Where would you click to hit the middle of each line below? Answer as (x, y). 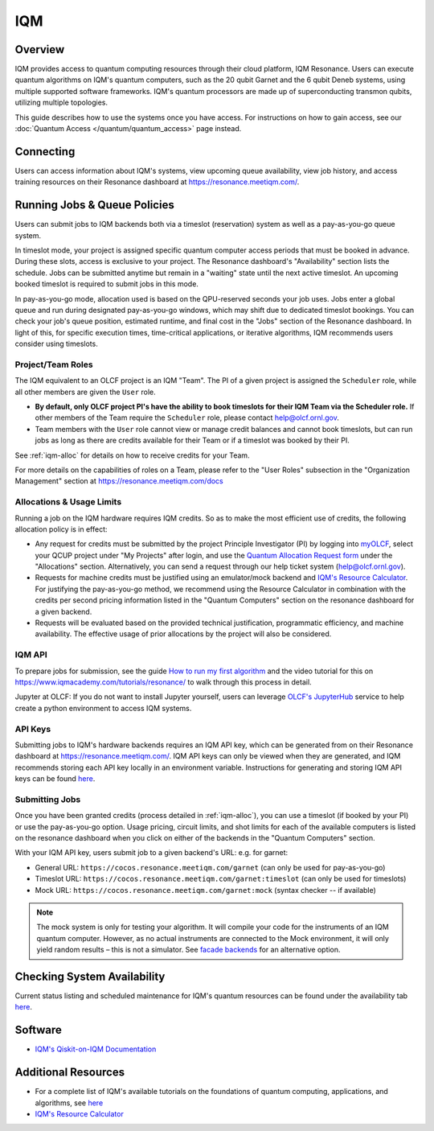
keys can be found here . (55, 779)
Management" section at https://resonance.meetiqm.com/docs (119, 481)
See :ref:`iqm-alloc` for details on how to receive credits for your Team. (132, 455)
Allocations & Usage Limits (68, 502)
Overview (40, 49)
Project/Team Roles (54, 364)
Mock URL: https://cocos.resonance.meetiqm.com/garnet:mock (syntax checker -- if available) (206, 890)
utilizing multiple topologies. (61, 103)
